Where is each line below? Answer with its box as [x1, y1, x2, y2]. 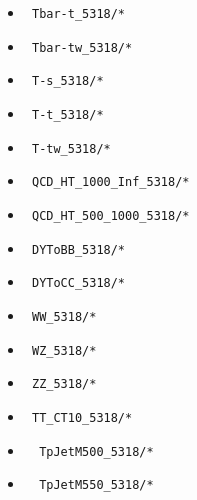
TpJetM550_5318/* [39, 478, 154, 493]
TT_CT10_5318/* [31, 410, 133, 425]
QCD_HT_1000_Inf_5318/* [31, 175, 190, 190]
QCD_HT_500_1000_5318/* [31, 208, 190, 223]
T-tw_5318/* [31, 141, 111, 156]
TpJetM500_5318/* [39, 444, 154, 459]
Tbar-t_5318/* [31, 7, 126, 21]
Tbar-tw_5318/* [31, 40, 133, 55]
